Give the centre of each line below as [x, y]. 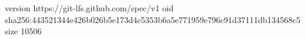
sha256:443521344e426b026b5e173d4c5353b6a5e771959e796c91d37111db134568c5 [153, 19]
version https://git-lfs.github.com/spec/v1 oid [89, 8]
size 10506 [23, 31]
